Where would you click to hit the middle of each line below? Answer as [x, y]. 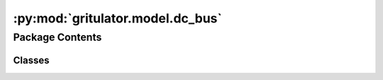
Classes [31, 60]
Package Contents [57, 37]
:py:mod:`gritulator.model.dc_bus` [118, 18]
